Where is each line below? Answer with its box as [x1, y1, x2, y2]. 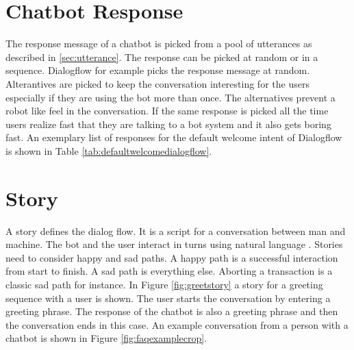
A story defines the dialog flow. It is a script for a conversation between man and [5, 223, 346, 238]
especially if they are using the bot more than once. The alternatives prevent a [5, 90, 336, 104]
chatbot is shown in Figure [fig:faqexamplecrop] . [5, 331, 207, 345]
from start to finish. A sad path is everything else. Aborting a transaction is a [5, 264, 333, 278]
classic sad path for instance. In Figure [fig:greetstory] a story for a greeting [5, 277, 323, 291]
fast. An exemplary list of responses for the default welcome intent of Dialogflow [5, 130, 342, 145]
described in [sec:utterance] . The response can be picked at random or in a [5, 49, 318, 64]
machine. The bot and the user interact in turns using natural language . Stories [5, 237, 343, 251]
